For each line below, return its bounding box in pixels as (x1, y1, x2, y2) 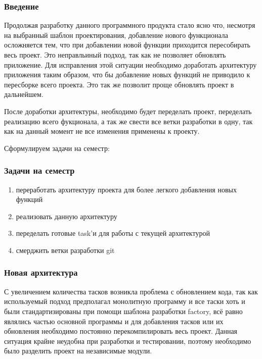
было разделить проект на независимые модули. (4, 345, 152, 356)
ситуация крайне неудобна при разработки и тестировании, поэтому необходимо (4, 335, 251, 346)
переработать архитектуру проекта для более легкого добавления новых (16, 184, 237, 194)
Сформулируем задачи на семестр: (4, 142, 110, 153)
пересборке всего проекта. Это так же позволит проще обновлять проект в (4, 79, 234, 89)
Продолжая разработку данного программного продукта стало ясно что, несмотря (4, 20, 255, 30)
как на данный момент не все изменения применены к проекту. (4, 126, 200, 136)
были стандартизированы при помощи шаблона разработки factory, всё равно (4, 305, 243, 316)
